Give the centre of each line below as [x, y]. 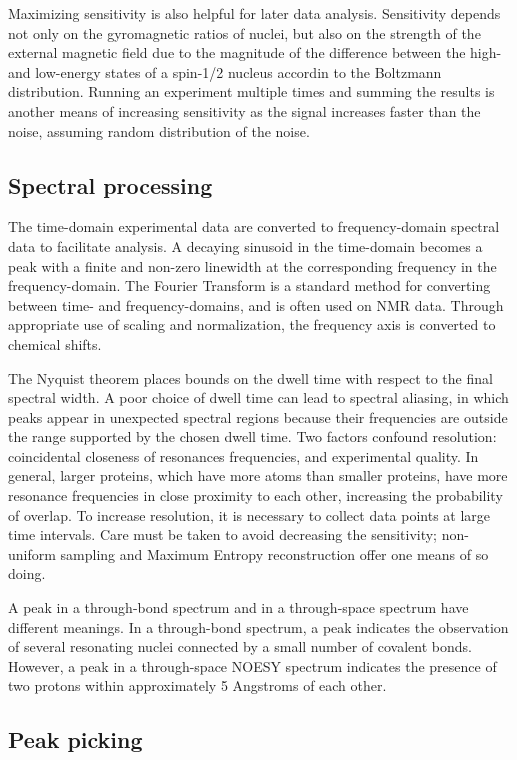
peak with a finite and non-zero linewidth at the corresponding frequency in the [252, 265]
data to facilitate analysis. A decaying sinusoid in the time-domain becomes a [245, 245]
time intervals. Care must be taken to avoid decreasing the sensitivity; [223, 534]
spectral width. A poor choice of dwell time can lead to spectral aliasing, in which [258, 397]
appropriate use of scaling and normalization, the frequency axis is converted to [252, 324]
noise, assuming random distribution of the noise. [159, 130]
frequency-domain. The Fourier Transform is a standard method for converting [249, 285]
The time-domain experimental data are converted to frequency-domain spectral [254, 226]
